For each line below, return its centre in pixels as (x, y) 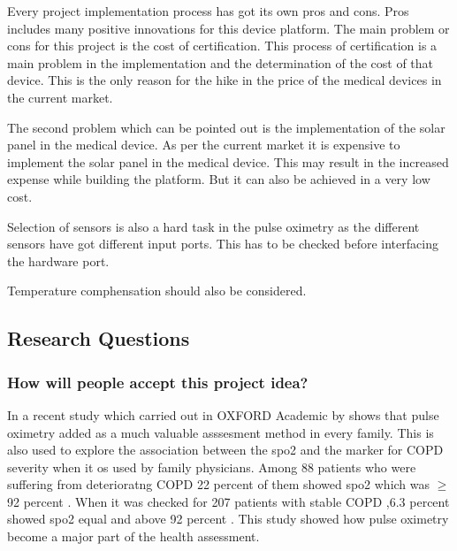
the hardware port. (58, 260)
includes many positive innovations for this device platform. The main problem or (228, 28)
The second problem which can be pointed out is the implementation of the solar (226, 127)
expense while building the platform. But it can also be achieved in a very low (219, 179)
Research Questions (99, 338)
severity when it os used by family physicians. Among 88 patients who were (212, 467)
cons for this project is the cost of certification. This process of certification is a (222, 46)
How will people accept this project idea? (158, 382)
